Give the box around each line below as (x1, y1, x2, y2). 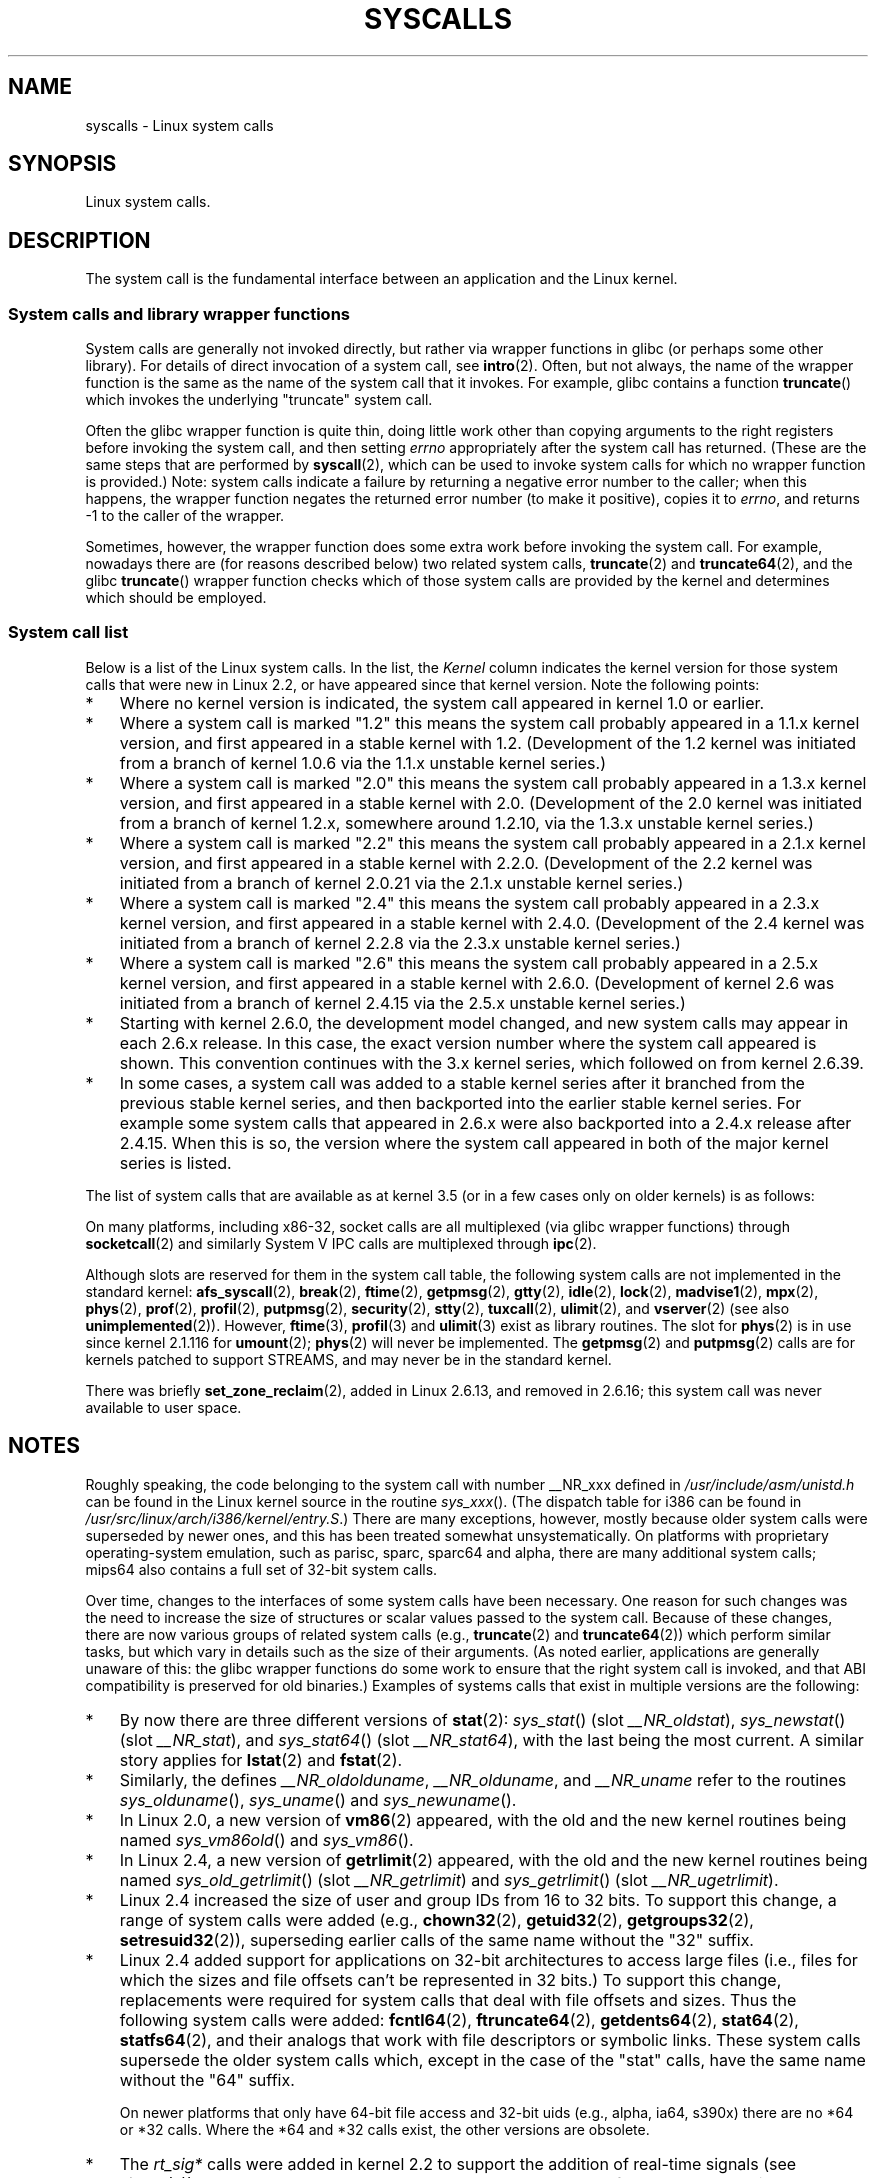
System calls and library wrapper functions (8, 303, 350, 324)
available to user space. (85, 1398, 242, 1416)
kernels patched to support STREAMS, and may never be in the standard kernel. (85, 1350, 612, 1368)
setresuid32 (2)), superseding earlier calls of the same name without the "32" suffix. (119, 1929, 754, 1950)
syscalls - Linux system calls (85, 116, 274, 134)
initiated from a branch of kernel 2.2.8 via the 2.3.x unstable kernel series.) (119, 932, 681, 953)
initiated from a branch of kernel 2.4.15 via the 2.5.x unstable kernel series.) (119, 992, 686, 1013)
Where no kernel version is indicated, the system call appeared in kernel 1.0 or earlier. (119, 692, 765, 713)
